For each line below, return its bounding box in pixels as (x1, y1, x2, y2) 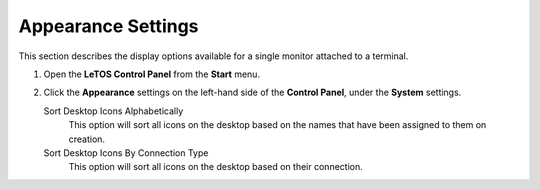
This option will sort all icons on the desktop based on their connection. (68, 161, 364, 173)
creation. (68, 133, 105, 145)
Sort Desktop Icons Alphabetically (43, 105, 184, 117)
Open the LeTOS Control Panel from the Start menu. (43, 68, 260, 80)
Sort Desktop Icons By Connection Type (43, 146, 209, 159)
